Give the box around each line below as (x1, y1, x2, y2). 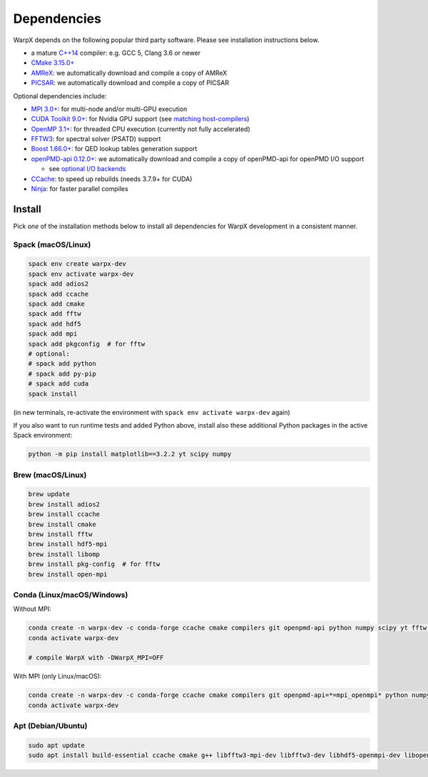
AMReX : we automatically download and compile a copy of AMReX (31, 68, 228, 77)
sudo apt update (28, 741, 86, 749)
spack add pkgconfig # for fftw (28, 339, 146, 348)
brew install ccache (28, 510, 100, 518)
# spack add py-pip (28, 369, 96, 378)
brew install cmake (28, 520, 96, 528)
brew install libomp (28, 550, 100, 558)
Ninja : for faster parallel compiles (31, 185, 128, 193)
